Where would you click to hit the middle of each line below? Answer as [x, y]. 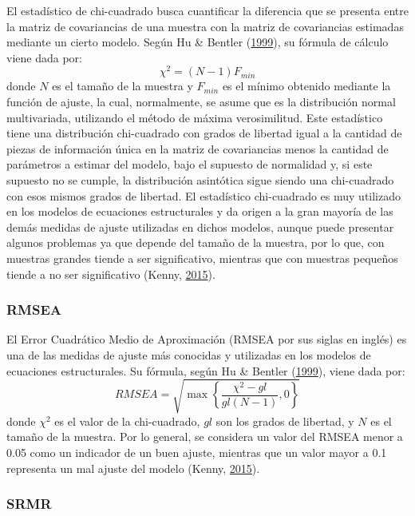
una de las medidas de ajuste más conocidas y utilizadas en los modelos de [189, 354]
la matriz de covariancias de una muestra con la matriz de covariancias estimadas [205, 26]
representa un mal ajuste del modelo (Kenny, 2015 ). [133, 468]
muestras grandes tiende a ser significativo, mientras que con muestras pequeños [202, 258]
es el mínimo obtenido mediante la [306, 86]
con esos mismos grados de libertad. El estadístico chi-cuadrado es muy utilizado [204, 195]
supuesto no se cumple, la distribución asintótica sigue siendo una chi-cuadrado [200, 180]
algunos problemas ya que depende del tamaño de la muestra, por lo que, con [196, 242]
